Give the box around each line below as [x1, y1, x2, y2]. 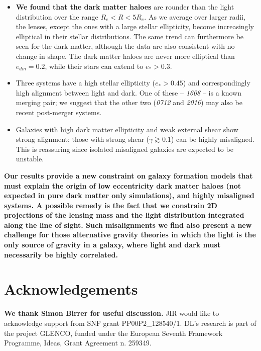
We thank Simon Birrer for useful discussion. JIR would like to [4, 308, 219, 318]
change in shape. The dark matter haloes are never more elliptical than [16, 50, 235, 61]
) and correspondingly [183, 77, 250, 88]
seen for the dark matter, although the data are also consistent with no [16, 41, 235, 51]
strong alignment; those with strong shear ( [16, 134, 150, 144]
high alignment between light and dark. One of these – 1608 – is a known [16, 87, 241, 98]
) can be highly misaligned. [171, 134, 254, 144]
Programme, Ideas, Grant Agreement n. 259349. [4, 337, 152, 348]
